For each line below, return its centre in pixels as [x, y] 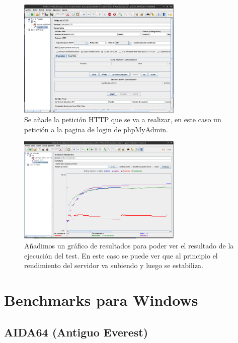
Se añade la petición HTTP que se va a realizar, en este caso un [123, 119]
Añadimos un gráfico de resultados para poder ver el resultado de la [129, 246]
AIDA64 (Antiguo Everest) [76, 332]
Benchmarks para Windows [101, 300]
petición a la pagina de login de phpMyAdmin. [96, 129]
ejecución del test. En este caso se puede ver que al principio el [121, 255]
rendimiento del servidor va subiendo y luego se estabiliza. [114, 265]
